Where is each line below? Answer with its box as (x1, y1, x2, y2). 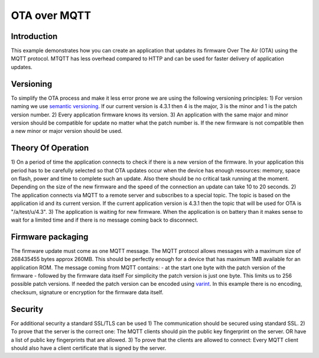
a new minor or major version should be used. (11, 128, 123, 135)
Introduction (11, 31, 58, 41)
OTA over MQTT (11, 9, 92, 22)
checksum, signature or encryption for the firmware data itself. (11, 288, 164, 295)
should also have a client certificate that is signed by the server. (11, 344, 167, 352)
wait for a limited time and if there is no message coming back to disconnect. (11, 216, 198, 223)
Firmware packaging (11, 232, 89, 242)
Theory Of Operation (11, 143, 89, 153)
